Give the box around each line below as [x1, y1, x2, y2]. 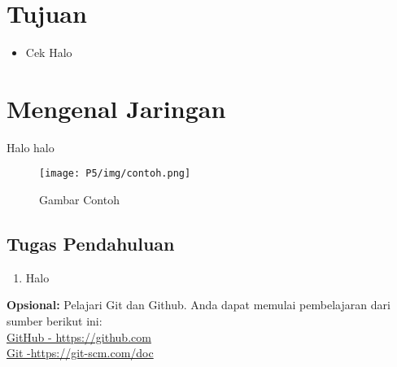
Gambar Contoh [39, 191, 120, 208]
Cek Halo [25, 44, 72, 61]
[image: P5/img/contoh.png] [39, 168, 191, 180]
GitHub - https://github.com [7, 328, 151, 345]
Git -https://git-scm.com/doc [7, 344, 154, 361]
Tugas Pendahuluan [7, 231, 175, 256]
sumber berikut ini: [7, 312, 103, 330]
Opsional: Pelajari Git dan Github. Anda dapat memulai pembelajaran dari [7, 296, 390, 313]
